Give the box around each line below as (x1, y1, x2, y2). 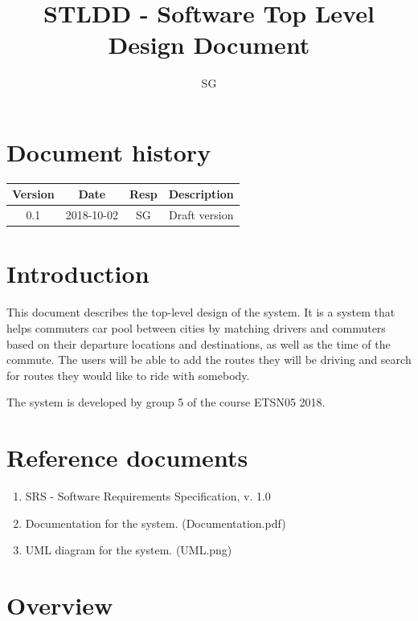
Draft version (169, 206, 234, 223)
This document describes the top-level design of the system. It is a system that (6, 304, 395, 321)
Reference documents (6, 441, 248, 474)
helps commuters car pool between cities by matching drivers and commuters (6, 320, 386, 336)
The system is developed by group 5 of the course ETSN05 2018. (6, 394, 326, 411)
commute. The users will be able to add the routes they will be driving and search (6, 351, 412, 368)
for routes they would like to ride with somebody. (6, 366, 250, 383)
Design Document (108, 28, 310, 61)
